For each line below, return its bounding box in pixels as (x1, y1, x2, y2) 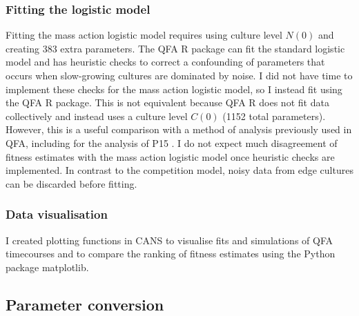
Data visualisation (6, 206, 108, 223)
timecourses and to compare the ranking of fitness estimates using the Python (6, 246, 336, 261)
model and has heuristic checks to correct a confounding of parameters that (6, 55, 325, 69)
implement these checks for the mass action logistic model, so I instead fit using (6, 81, 342, 96)
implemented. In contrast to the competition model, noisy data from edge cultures (6, 163, 353, 177)
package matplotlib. (6, 259, 89, 274)
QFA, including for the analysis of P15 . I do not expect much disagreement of (6, 135, 338, 150)
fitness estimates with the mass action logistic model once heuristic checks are (6, 149, 335, 164)
